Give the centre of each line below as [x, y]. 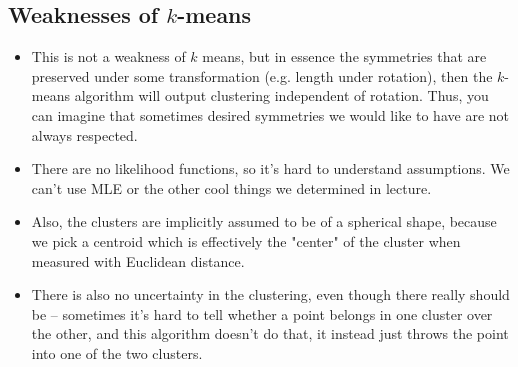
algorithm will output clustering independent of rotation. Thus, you [281, 95]
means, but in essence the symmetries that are [344, 56]
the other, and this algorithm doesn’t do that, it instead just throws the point [270, 333]
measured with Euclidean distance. [138, 260]
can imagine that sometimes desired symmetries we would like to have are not [270, 114]
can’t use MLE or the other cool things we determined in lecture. [231, 187]
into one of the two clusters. [117, 352]
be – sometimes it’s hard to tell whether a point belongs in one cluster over [262, 313]
